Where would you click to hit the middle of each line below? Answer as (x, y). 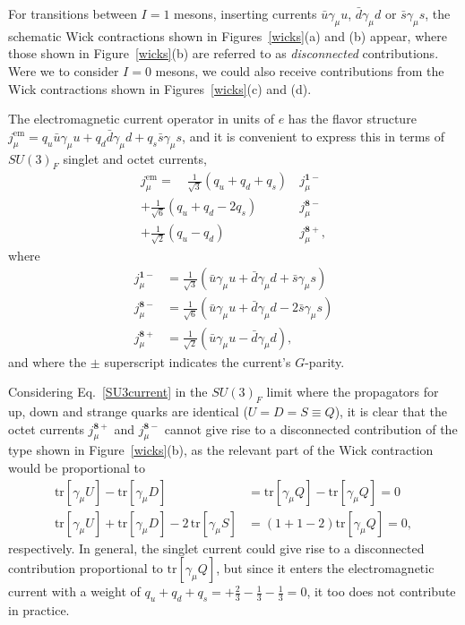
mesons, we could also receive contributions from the (300, 70)
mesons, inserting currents (245, 13)
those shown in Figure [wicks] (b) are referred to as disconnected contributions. (224, 53)
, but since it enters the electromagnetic (325, 568)
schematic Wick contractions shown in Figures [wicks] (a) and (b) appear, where (228, 35)
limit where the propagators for (353, 392)
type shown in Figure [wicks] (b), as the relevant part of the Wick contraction (221, 450)
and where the (47, 361)
